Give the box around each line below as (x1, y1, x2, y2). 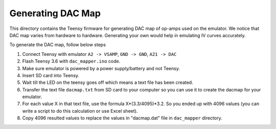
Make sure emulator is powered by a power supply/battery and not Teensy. (22, 65, 180, 71)
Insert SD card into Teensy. (22, 72, 79, 78)
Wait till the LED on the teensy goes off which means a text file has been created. (22, 79, 194, 86)
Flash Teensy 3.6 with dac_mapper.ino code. (22, 58, 121, 64)
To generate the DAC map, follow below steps (9, 42, 106, 48)
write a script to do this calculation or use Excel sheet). (22, 108, 138, 114)
